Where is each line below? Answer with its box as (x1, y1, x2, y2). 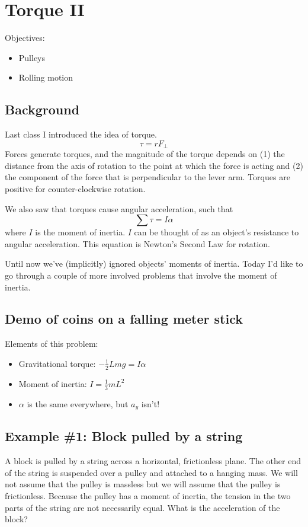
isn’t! (141, 397, 160, 410)
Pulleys (18, 51, 46, 63)
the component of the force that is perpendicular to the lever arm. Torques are (5, 171, 290, 183)
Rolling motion (18, 71, 73, 84)
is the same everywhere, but (27, 397, 129, 410)
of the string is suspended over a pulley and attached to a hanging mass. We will (5, 466, 298, 478)
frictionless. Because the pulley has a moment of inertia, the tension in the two (5, 489, 291, 502)
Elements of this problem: (5, 337, 98, 350)
